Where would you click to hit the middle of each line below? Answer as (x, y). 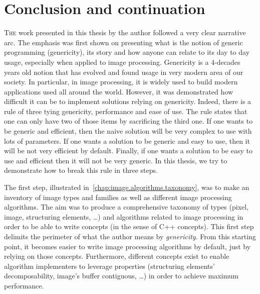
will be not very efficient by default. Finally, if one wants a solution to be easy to (128, 151)
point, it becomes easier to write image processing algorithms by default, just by (127, 246)
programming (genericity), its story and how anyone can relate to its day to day (127, 52)
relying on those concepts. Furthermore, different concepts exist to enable (117, 256)
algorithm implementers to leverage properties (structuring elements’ (109, 266)
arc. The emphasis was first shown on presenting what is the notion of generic (123, 42)
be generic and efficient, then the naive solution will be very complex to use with (128, 131)
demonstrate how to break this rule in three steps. (81, 170)
